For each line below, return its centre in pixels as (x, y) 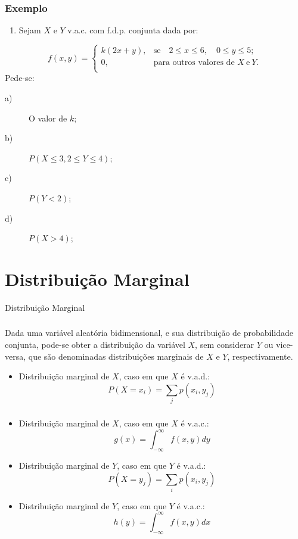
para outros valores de (194, 63)
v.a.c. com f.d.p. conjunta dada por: (133, 30)
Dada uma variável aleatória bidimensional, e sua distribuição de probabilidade (149, 333)
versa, (15, 356)
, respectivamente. (260, 356)
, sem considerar (225, 344)
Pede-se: (20, 78)
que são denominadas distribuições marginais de (116, 356)
